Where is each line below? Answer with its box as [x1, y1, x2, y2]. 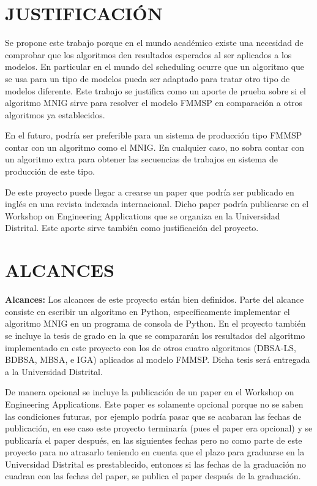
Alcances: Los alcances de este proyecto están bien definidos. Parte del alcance [5, 293, 304, 306]
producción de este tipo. [5, 165, 95, 178]
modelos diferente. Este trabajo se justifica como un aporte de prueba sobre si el [5, 84, 306, 97]
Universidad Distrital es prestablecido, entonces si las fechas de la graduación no [5, 457, 307, 470]
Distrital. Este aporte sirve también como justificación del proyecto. [5, 221, 259, 234]
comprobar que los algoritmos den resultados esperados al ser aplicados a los [5, 48, 292, 61]
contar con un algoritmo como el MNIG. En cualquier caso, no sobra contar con [5, 140, 305, 153]
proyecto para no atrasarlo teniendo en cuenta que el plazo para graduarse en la [5, 446, 305, 458]
